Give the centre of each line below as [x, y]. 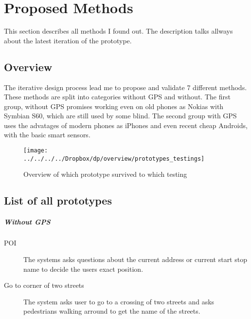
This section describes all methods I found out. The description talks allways [118, 31]
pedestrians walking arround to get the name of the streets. [112, 311]
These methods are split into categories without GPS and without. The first [117, 97]
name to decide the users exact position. [83, 269]
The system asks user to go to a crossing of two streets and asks [119, 301]
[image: [36, 151]
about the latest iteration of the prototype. [68, 40]
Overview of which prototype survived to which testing [105, 174]
